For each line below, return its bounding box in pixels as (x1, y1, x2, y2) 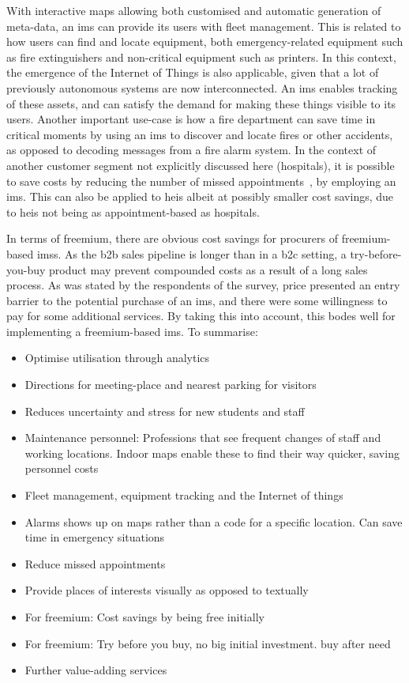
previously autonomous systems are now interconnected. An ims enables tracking (6, 79, 398, 96)
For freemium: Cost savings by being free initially (24, 609, 265, 625)
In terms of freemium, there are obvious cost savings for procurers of (6, 230, 338, 247)
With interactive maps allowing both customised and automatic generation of (6, 2, 381, 18)
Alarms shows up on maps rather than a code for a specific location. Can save (24, 513, 403, 530)
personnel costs (24, 460, 99, 477)
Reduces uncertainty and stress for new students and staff (24, 402, 305, 419)
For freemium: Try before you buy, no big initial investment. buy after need (24, 635, 391, 651)
